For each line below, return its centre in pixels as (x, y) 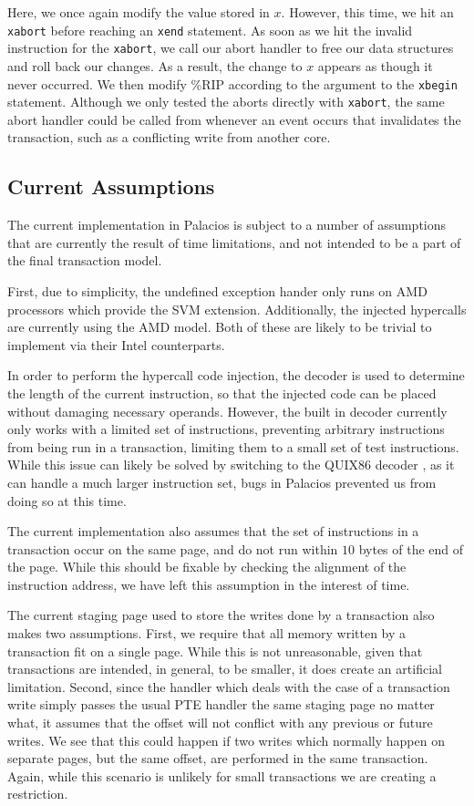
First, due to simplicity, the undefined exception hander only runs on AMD (217, 290)
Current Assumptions (111, 186)
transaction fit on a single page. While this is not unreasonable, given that (215, 651)
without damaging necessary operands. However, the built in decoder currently (227, 411)
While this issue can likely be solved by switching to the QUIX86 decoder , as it (231, 465)
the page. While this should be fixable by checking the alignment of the (207, 567)
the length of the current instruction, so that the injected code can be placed (222, 393)
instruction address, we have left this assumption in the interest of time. (209, 584)
